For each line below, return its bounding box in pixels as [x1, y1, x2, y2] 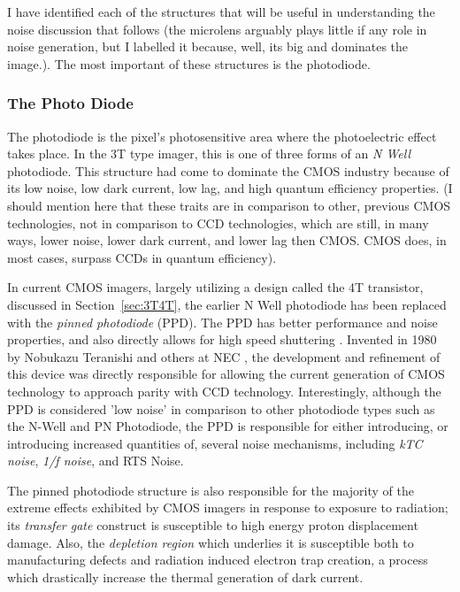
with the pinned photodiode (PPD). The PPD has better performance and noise [7, 312, 438, 331]
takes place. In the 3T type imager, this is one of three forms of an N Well [7, 144, 410, 163]
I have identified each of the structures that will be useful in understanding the [7, 3, 435, 20]
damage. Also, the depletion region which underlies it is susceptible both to [7, 533, 414, 551]
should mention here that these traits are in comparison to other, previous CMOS [7, 196, 451, 214]
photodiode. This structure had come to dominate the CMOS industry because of [7, 161, 449, 180]
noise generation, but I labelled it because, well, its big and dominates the [7, 37, 409, 56]
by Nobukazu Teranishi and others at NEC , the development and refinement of [7, 347, 441, 365]
